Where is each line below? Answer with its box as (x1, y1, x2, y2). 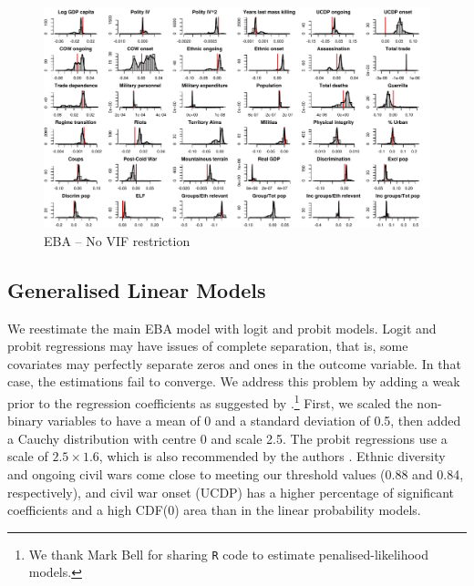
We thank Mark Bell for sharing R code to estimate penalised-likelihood (28, 544, 429, 563)
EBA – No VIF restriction (44, 231, 191, 250)
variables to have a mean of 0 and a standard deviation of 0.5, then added (47, 411, 461, 430)
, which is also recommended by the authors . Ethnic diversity (98, 447, 446, 466)
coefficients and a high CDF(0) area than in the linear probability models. (7, 500, 421, 519)
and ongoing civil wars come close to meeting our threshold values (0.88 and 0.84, (7, 465, 464, 484)
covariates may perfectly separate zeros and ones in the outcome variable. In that (7, 354, 461, 373)
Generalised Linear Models (7, 275, 266, 303)
